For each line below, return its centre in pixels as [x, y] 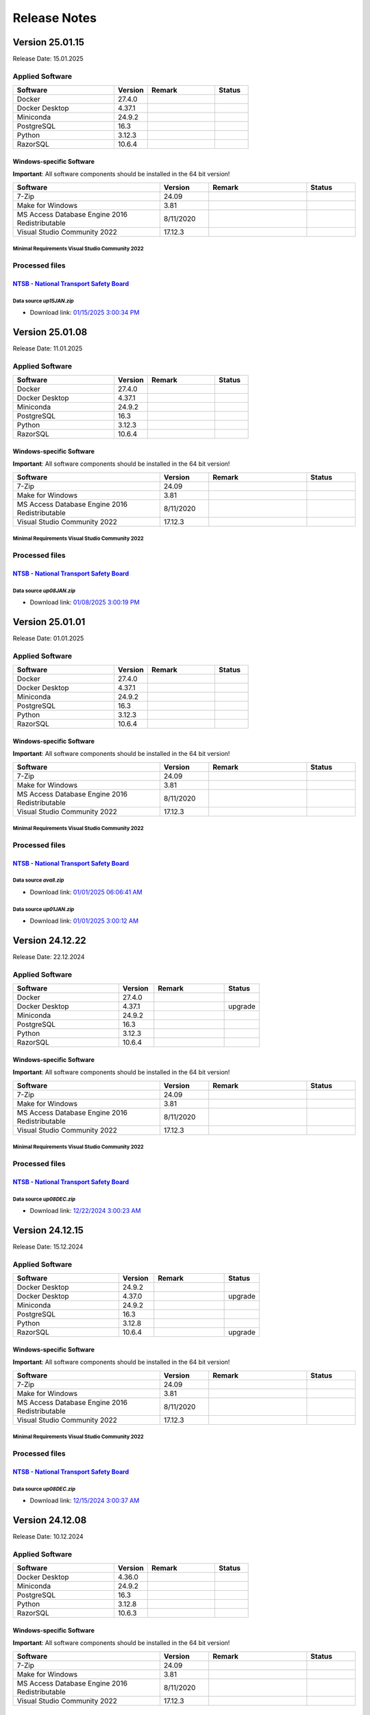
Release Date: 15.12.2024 [48, 1247]
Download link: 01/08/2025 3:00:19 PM [85, 602]
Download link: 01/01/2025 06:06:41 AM [86, 892]
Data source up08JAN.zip [44, 591]
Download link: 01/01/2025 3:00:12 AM [84, 921]
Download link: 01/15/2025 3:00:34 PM [85, 313]
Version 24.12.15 [48, 1230]
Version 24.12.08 [50, 1521]
